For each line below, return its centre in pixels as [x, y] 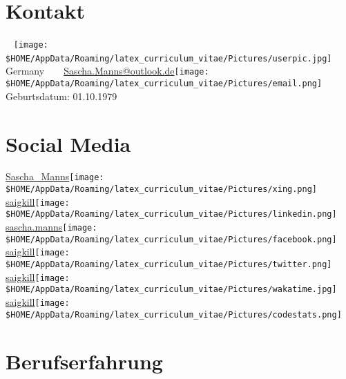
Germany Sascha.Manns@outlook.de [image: [107, 71]
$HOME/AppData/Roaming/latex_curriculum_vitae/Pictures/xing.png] [162, 189]
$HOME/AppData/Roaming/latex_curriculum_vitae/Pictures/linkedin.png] [171, 214]
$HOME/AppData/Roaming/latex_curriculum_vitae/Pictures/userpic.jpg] [169, 58]
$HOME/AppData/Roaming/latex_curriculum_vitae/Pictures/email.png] [164, 84]
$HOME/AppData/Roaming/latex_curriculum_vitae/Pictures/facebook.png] [171, 239]
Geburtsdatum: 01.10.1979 [61, 96]
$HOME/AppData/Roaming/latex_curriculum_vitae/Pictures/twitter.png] [169, 265]
